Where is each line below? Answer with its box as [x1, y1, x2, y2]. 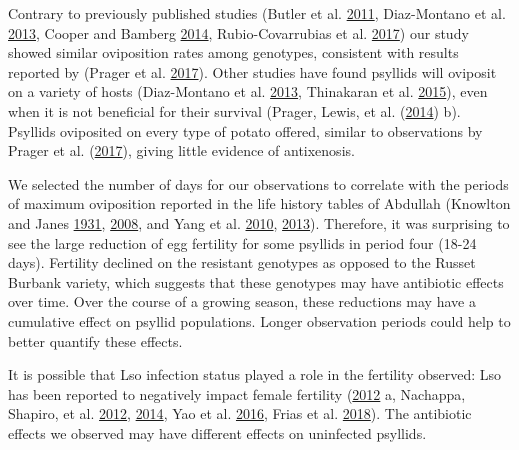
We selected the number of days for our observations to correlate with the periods [8, 173, 509, 194]
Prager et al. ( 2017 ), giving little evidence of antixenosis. [8, 140, 355, 161]
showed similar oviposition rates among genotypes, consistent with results [8, 42, 459, 63]
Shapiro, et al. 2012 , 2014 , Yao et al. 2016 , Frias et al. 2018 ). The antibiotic [8, 403, 472, 424]
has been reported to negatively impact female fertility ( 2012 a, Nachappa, [8, 383, 466, 404]
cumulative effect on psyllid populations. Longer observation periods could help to [8, 310, 511, 331]
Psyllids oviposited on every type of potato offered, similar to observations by [8, 120, 483, 141]
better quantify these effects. [8, 330, 183, 351]
